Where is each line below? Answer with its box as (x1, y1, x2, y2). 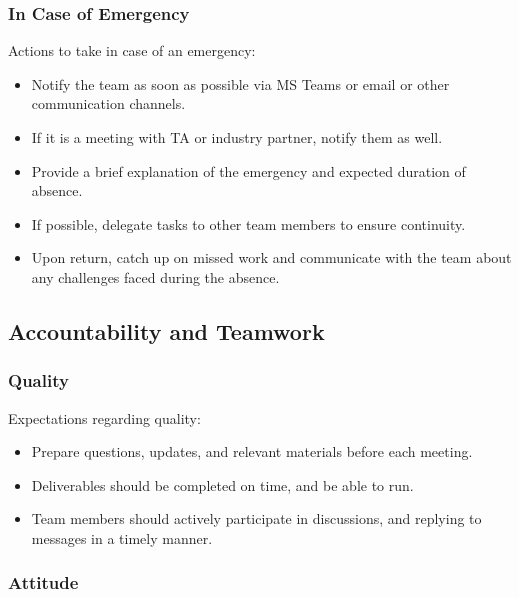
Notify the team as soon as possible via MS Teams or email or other (31, 73, 450, 94)
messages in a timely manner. (31, 527, 213, 548)
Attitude (8, 570, 79, 595)
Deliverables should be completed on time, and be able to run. (31, 474, 414, 495)
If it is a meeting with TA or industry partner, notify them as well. (31, 127, 443, 147)
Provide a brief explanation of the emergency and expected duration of (31, 160, 466, 181)
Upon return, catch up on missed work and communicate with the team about (31, 247, 512, 268)
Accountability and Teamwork (8, 315, 325, 346)
